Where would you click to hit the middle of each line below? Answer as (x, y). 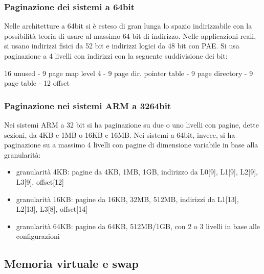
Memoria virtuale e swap (71, 264)
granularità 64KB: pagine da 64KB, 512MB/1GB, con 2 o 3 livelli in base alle (138, 226)
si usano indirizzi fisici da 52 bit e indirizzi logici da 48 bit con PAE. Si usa (122, 46)
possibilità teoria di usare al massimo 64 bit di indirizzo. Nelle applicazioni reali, (130, 35)
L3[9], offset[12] (40, 181)
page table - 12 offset (37, 83)
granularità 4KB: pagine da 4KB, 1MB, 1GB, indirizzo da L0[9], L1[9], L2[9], (137, 172)
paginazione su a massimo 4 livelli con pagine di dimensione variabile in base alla (131, 145)
